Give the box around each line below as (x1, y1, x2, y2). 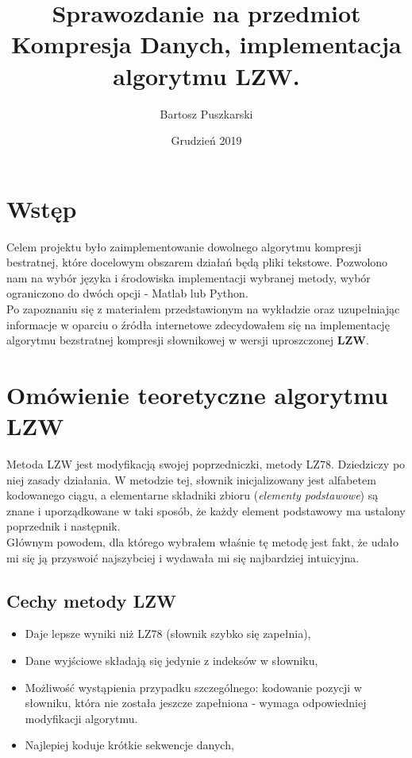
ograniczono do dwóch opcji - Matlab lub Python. (6, 285, 248, 301)
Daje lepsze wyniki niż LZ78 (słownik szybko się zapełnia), (25, 625, 311, 642)
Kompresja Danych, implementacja (11, 28, 402, 60)
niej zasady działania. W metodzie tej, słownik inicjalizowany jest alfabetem (6, 471, 376, 488)
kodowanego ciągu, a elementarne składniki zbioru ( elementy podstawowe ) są (6, 487, 379, 503)
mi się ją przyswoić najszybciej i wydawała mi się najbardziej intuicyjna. (6, 549, 360, 566)
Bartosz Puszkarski (160, 105, 253, 122)
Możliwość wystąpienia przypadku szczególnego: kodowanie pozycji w (25, 678, 362, 695)
